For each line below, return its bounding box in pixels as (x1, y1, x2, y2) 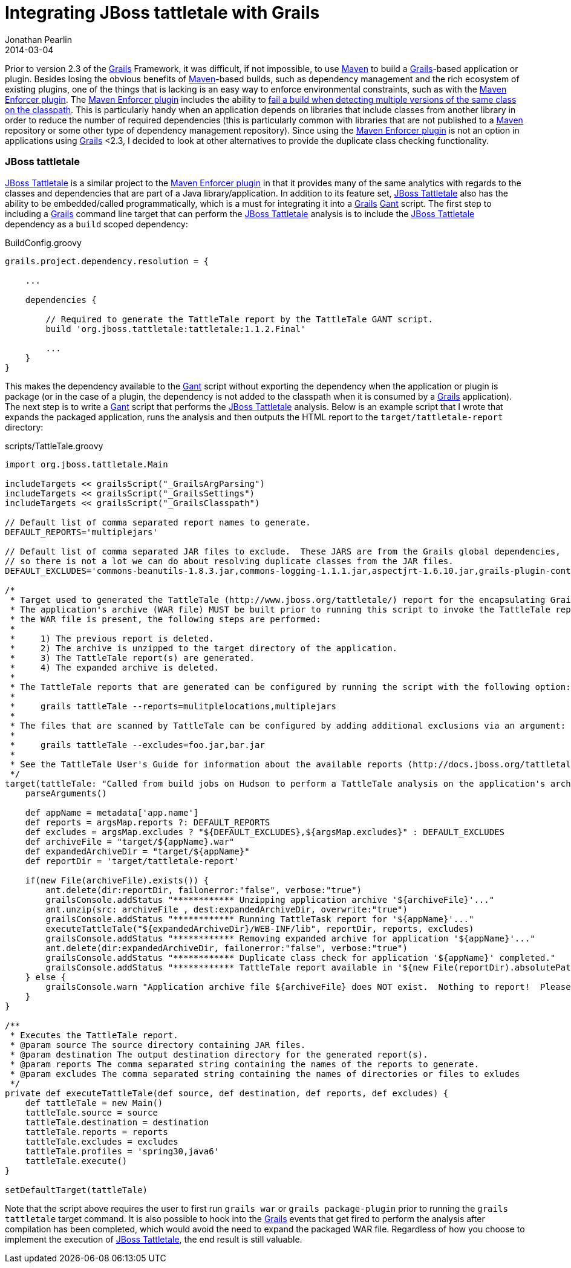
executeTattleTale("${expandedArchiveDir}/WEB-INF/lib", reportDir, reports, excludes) (45, 923, 474, 934)
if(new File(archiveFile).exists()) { (25, 875, 209, 885)
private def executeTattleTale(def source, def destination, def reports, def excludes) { (5, 1088, 449, 1098)
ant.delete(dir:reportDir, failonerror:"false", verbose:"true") (45, 885, 362, 895)
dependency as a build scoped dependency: (5, 218, 188, 229)
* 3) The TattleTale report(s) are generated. (10, 652, 255, 663)
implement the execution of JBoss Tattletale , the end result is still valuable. (5, 1234, 302, 1244)
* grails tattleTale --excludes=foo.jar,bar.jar (10, 740, 265, 750)
